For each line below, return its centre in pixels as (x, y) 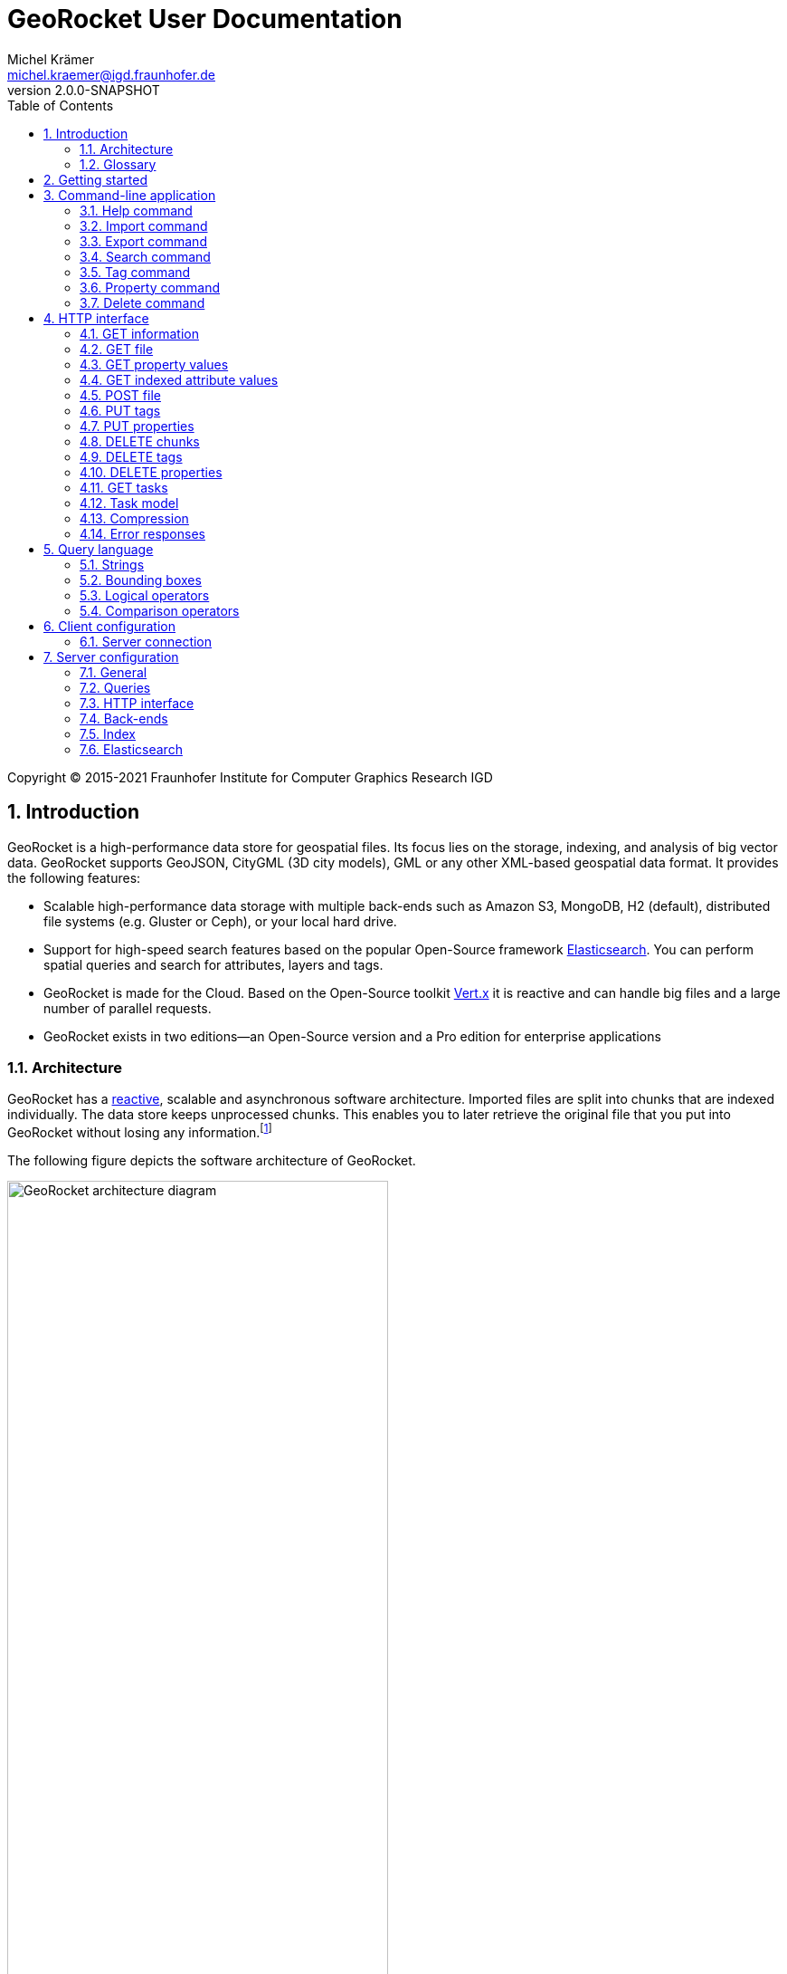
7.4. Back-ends (124, 718)
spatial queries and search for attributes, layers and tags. (213, 964)
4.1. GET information (139, 333)
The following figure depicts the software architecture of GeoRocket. (212, 1160)
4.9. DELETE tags (131, 456)
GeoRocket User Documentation (205, 19)
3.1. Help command (136, 210)
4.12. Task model (129, 503)
